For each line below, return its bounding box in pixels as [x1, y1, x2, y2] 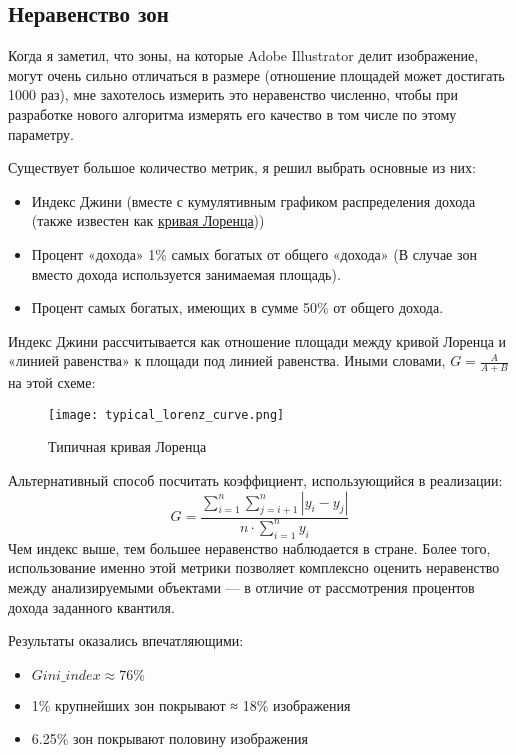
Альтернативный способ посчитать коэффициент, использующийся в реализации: [8, 470, 503, 490]
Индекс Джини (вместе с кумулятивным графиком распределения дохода [31, 190, 476, 211]
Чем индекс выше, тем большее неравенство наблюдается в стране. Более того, [8, 537, 491, 558]
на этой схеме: [8, 372, 96, 393]
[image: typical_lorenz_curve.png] [48, 407, 285, 422]
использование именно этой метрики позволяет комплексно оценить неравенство [8, 557, 500, 578]
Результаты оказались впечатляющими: [8, 630, 244, 651]
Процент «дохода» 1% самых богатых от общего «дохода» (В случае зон [31, 243, 477, 264]
